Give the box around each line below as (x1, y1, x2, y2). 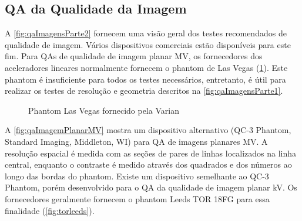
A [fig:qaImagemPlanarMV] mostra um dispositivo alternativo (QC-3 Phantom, (5, 124, 291, 136)
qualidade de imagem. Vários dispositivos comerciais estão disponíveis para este (5, 38, 291, 50)
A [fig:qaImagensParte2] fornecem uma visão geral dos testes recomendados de (5, 27, 287, 39)
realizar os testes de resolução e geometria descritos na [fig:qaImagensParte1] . (5, 84, 283, 97)
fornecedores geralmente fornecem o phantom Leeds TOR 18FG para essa (5, 192, 270, 205)
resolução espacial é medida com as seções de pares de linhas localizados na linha (5, 147, 297, 159)
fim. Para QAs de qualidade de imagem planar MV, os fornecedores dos (5, 50, 263, 62)
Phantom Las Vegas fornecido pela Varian (28, 104, 179, 116)
